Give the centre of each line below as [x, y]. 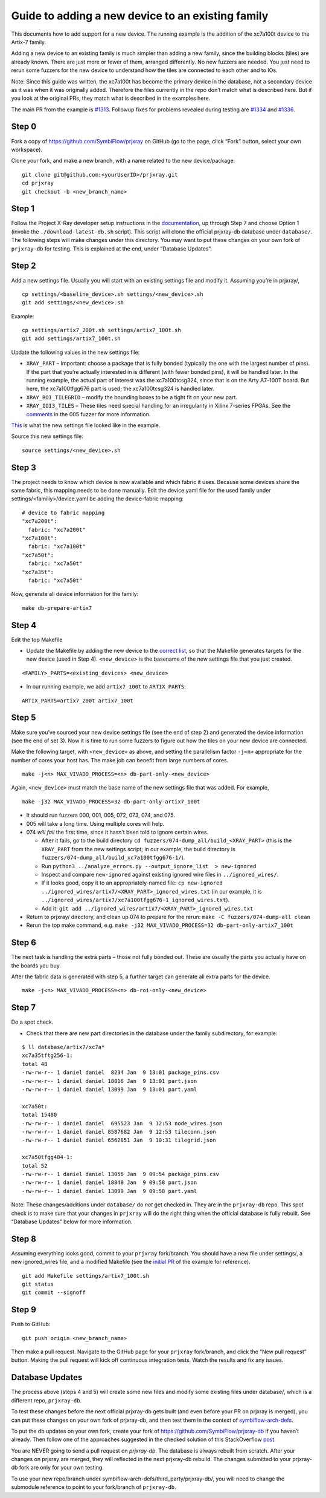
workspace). [27, 149]
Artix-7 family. [29, 42]
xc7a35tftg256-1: [47, 1055]
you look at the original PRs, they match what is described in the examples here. [111, 98]
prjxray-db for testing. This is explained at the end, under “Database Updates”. [112, 249]
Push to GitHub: [31, 1324]
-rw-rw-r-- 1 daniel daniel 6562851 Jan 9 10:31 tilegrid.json [119, 1140]
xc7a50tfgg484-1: [47, 1157]
